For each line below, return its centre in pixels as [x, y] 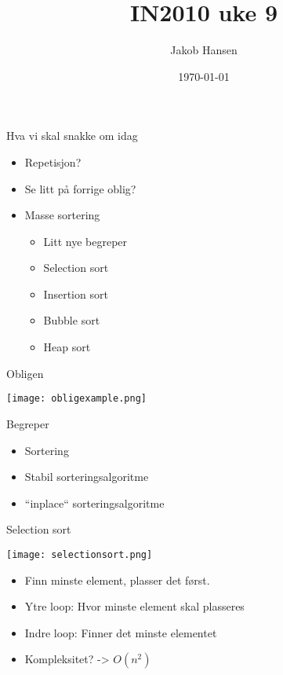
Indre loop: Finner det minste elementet [121, 632]
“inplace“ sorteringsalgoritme [94, 503]
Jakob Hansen [204, 50]
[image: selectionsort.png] [80, 554]
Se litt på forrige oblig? [80, 188]
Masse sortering [62, 215]
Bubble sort [72, 320]
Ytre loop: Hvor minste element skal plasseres [134, 606]
